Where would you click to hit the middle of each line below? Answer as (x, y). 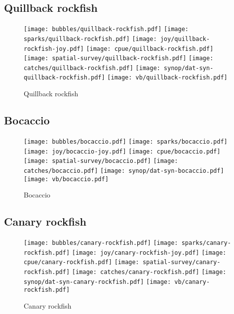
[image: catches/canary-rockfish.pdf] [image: (149, 272)
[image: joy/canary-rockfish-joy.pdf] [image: (149, 253)
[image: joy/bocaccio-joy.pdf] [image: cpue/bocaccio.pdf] (122, 151)
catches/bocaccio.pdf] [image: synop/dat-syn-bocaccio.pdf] (124, 171)
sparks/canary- (206, 243)
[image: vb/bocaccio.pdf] (66, 179)
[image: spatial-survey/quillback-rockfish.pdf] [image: (119, 59)
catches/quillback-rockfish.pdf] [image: (92, 68)
